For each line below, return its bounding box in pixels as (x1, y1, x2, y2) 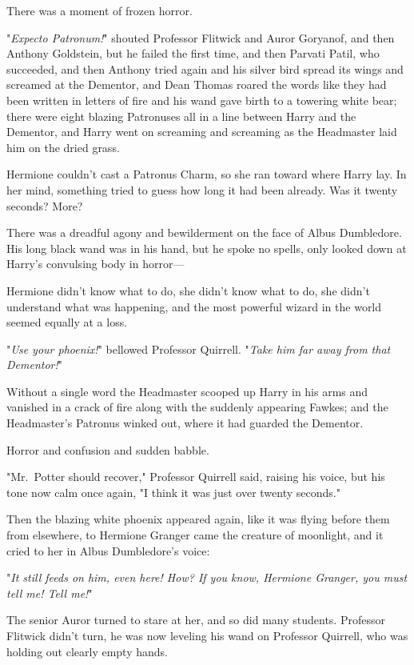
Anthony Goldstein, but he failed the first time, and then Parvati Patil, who (6, 45, 380, 62)
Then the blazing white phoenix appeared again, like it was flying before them (6, 511, 390, 527)
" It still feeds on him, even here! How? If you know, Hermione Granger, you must (6, 569, 408, 586)
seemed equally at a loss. (6, 314, 128, 330)
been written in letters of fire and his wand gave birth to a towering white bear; (6, 91, 397, 108)
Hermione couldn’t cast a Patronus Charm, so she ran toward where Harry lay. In (6, 166, 407, 182)
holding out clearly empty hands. (6, 643, 168, 659)
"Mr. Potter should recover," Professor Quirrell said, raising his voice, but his (6, 468, 385, 485)
